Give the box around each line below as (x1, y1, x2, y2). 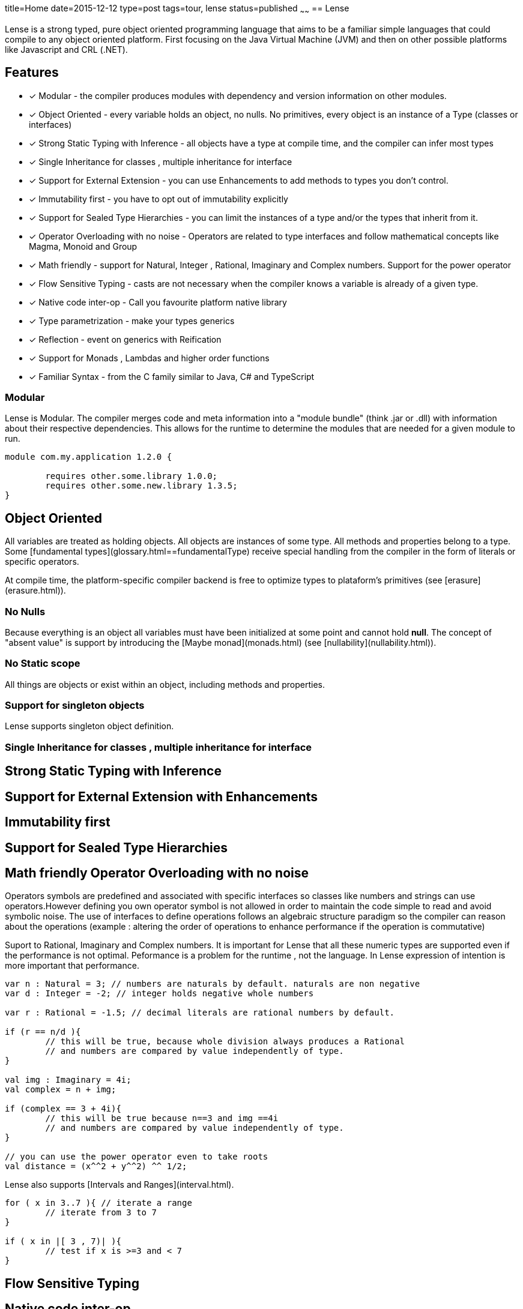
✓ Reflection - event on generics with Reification (29, 334, 222, 345)
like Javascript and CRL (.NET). (5, 44, 128, 55)
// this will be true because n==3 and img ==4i (45, 1113, 279, 1124)
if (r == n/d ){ (5, 1027, 81, 1037)
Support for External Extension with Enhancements (5, 789, 318, 804)
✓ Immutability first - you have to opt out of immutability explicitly (29, 193, 288, 204)
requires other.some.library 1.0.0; (45, 471, 218, 481)
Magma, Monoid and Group (29, 241, 138, 251)
